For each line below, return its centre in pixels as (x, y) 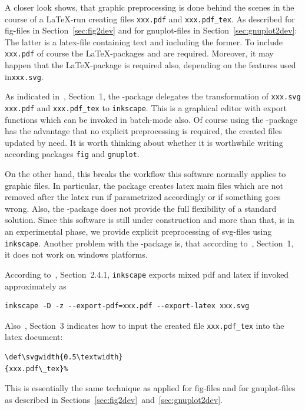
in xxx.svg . (24, 76)
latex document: (34, 337)
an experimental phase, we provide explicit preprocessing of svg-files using (138, 231)
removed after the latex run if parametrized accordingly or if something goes (143, 197)
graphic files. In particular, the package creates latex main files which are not (144, 185)
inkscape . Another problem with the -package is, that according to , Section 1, (149, 243)
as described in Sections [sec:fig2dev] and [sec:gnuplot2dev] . (114, 399)
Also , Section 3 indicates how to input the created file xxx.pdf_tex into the (145, 325)
